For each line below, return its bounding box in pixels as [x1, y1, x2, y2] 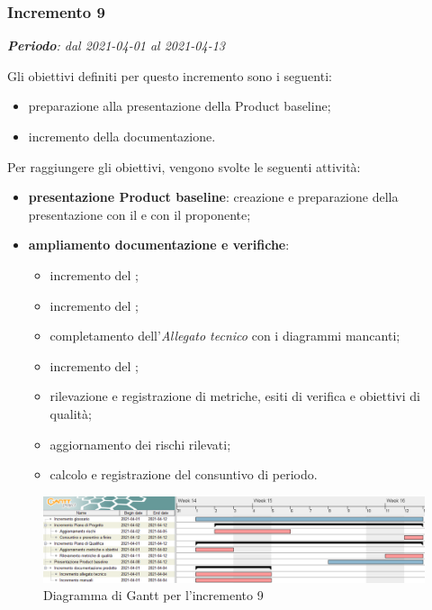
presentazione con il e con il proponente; [28, 205, 251, 223]
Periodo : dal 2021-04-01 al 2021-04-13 [7, 36, 225, 55]
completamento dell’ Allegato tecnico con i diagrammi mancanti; [49, 326, 400, 345]
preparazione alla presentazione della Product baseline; [28, 96, 331, 115]
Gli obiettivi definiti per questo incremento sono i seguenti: [7, 66, 332, 85]
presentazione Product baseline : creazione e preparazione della [28, 187, 399, 206]
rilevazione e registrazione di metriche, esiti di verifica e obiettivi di [49, 387, 420, 405]
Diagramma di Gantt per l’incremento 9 [43, 586, 264, 605]
